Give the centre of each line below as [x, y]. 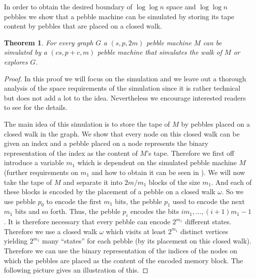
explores [16, 61]
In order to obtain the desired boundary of [68, 6]
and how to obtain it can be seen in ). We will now [168, 172]
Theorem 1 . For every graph [49, 42]
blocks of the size [175, 182]
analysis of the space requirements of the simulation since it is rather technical [122, 88]
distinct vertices [204, 231]
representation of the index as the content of [71, 153]
